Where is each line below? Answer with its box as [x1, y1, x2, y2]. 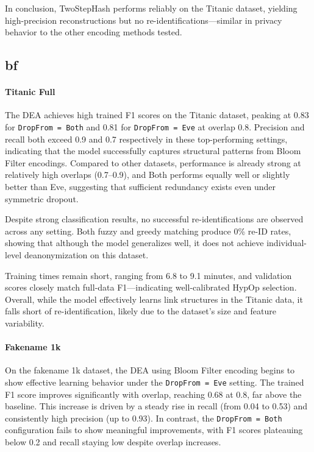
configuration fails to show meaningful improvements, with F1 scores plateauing [5, 423, 303, 436]
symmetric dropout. [5, 192, 79, 205]
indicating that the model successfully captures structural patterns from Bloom [5, 144, 301, 157]
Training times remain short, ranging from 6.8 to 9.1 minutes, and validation [5, 269, 292, 281]
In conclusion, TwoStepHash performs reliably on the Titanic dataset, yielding [5, 2, 298, 14]
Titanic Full [5, 85, 55, 98]
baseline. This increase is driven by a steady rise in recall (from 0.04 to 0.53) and [5, 400, 308, 412]
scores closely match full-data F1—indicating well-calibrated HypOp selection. [5, 281, 297, 294]
